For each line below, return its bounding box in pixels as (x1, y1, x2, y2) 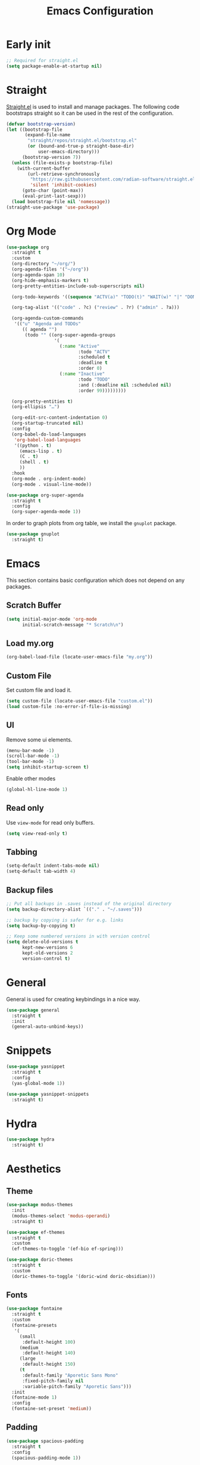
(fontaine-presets (11, 1322, 58, 1329)
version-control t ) (21, 955, 70, 961)
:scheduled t (78, 354, 111, 360)
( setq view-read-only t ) (6, 830, 68, 836)
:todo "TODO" (78, 376, 111, 382)
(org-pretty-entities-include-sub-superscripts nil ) (11, 283, 145, 289)
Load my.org (6, 638, 54, 648)
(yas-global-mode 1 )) (11, 1080, 65, 1086)
